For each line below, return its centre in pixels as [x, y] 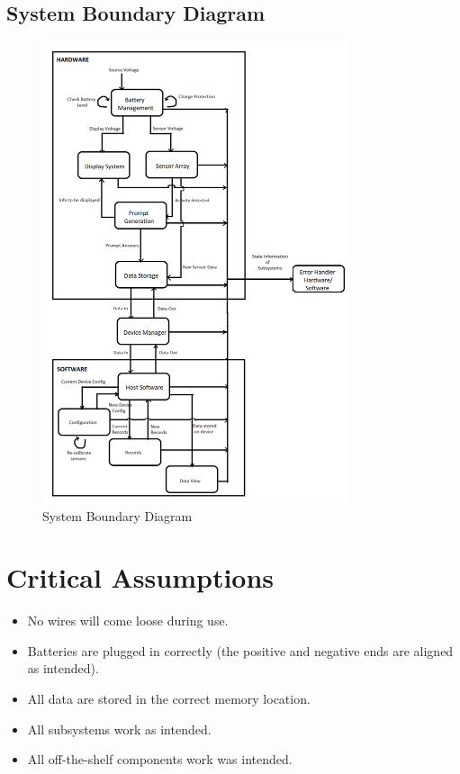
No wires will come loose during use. [128, 621]
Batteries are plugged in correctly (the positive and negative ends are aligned [240, 650]
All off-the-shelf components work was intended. [160, 759]
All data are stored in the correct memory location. [169, 699]
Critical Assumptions [140, 577]
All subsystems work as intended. [119, 729]
